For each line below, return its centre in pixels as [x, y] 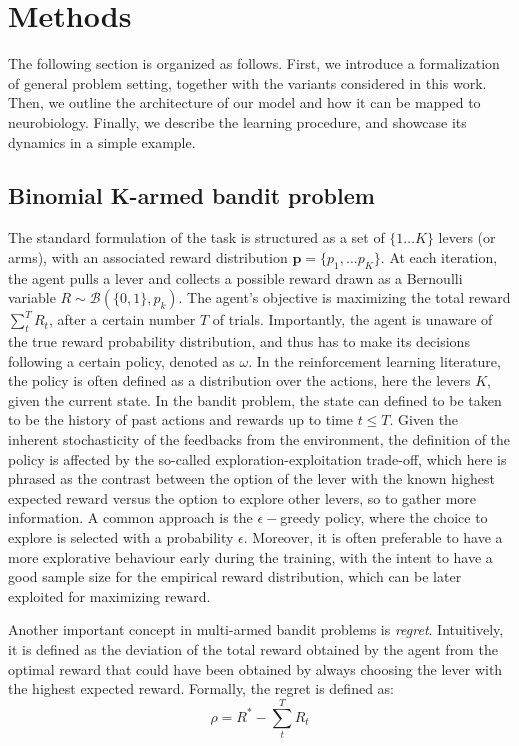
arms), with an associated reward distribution [148, 256]
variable [32, 297]
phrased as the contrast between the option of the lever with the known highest [251, 478]
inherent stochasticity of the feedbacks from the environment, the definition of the [259, 439]
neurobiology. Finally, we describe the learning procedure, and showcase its [237, 121]
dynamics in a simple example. [102, 141]
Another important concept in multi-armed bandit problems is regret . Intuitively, [256, 629]
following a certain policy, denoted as [121, 360]
